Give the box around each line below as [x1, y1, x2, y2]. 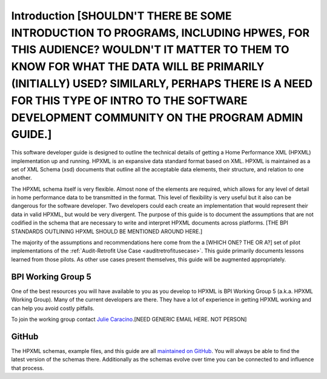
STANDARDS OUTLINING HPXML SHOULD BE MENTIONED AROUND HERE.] [11, 228, 203, 235]
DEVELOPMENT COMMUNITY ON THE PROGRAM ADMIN [11, 111, 303, 124]
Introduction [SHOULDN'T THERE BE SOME [11, 9, 232, 22]
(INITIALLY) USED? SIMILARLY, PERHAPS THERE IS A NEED [11, 76, 313, 90]
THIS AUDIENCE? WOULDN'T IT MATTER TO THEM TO [11, 43, 290, 57]
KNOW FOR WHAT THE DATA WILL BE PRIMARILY [11, 60, 265, 74]
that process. [11, 364, 45, 372]
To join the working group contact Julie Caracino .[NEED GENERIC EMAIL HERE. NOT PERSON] [11, 315, 247, 323]
